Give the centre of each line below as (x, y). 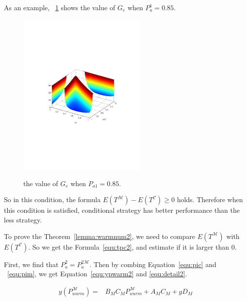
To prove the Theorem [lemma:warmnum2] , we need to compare (100, 236)
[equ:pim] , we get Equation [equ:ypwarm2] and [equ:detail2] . (97, 274)
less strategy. (23, 220)
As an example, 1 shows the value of (60, 7)
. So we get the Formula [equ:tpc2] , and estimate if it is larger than (129, 246)
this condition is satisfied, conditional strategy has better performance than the (122, 210)
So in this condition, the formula (52, 199)
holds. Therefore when (210, 199)
